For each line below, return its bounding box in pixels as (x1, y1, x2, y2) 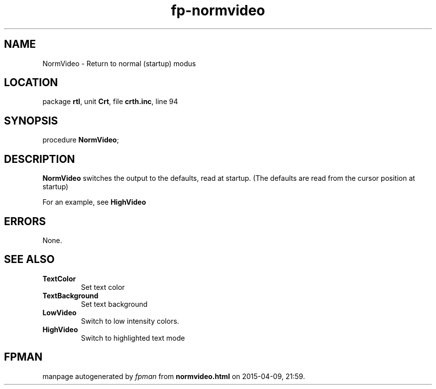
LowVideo (42, 308, 77, 317)
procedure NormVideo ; (42, 135, 119, 144)
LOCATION (4, 76, 58, 89)
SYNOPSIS (4, 114, 58, 127)
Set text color (81, 282, 125, 291)
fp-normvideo (171, 2, 265, 19)
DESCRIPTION (4, 152, 75, 165)
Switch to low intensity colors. (81, 316, 179, 325)
